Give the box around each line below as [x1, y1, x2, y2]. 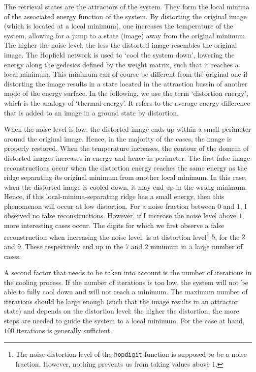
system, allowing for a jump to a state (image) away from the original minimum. [4, 30, 247, 40]
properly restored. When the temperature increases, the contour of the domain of [4, 143, 249, 153]
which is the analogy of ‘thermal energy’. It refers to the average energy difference [4, 97, 250, 108]
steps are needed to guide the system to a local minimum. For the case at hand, [4, 315, 245, 326]
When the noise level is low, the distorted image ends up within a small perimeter [4, 124, 251, 134]
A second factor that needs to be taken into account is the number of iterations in [4, 267, 252, 278]
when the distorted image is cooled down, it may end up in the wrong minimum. [4, 181, 247, 192]
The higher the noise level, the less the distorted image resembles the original [4, 40, 237, 50]
